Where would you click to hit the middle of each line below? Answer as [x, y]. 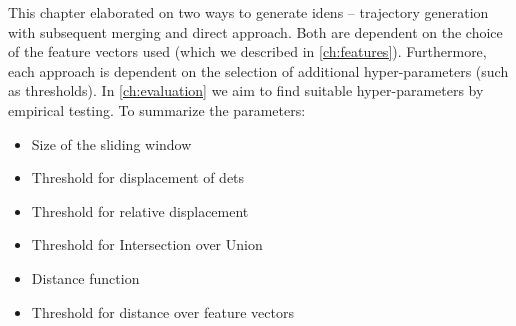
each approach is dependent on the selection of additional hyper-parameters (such [258, 70]
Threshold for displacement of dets [138, 177]
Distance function [85, 277]
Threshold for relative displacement [140, 210]
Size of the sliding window [111, 143]
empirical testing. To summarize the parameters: [157, 109]
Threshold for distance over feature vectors [162, 311]
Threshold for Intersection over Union [147, 244]
